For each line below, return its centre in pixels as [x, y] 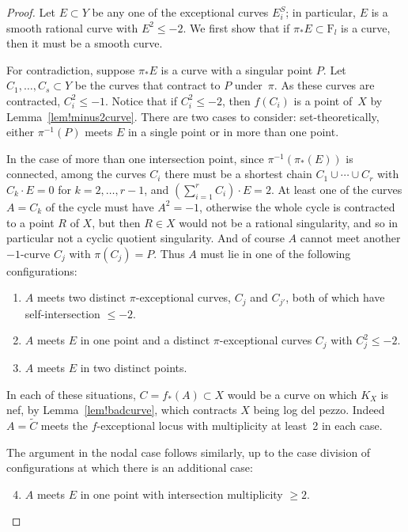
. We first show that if [236, 27]
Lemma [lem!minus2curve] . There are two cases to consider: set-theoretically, [193, 116]
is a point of [323, 100]
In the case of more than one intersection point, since [135, 158]
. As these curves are [324, 85]
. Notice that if [142, 100]
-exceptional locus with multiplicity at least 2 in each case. [240, 426]
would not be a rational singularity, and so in [289, 222]
